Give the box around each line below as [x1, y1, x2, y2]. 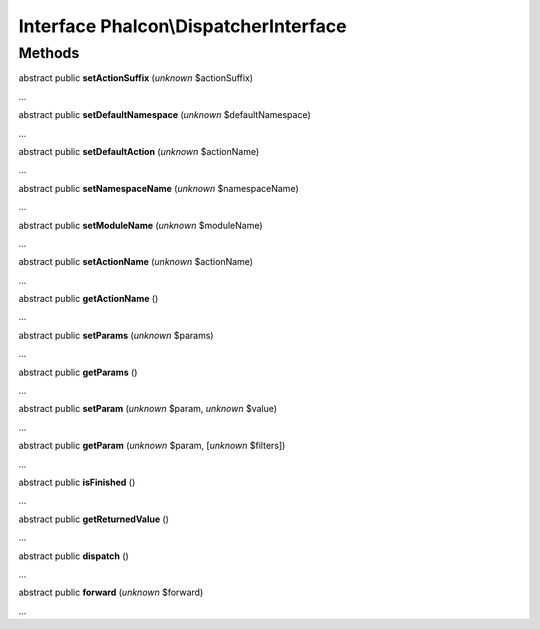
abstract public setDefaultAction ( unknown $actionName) [18, 145, 260, 157]
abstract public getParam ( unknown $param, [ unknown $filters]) [18, 440, 286, 452]
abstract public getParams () [18, 366, 138, 378]
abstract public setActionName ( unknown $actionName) [18, 256, 254, 268]
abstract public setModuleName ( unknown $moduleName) [18, 219, 263, 231]
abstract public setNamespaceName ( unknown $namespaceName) [18, 182, 299, 194]
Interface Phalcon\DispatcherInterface [18, 15, 347, 37]
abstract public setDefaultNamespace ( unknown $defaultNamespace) [18, 109, 312, 121]
